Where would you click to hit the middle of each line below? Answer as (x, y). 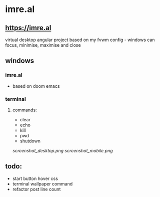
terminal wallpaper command (42, 183)
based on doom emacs (36, 86)
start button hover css (35, 178)
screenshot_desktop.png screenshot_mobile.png (63, 150)
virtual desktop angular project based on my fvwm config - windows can (80, 40)
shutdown (30, 141)
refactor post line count (36, 189)
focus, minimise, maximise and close (43, 45)
